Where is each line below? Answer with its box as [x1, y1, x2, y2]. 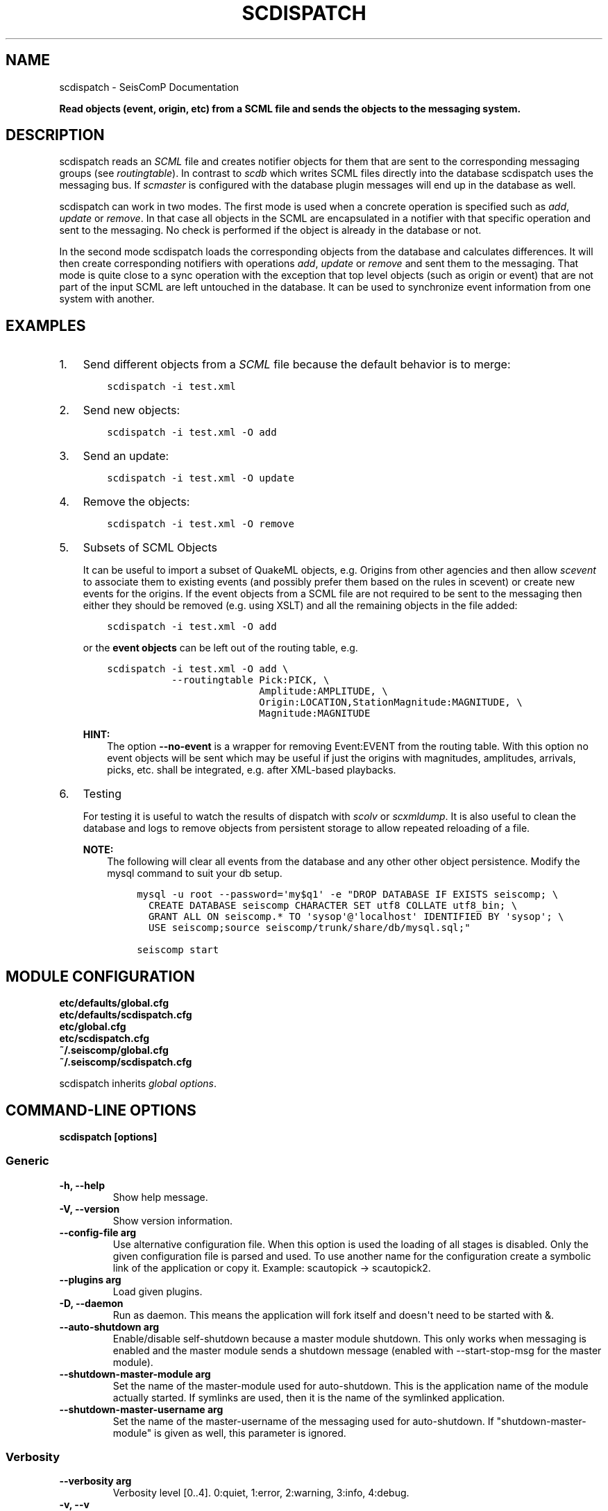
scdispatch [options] [59, 1130, 158, 1143]
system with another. [59, 293, 155, 305]
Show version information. [112, 1214, 233, 1227]
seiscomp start [137, 944, 219, 956]
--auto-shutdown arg [59, 1320, 160, 1333]
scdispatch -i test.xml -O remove [107, 518, 294, 530]
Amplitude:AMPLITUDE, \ [259, 685, 388, 697]
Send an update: [83, 449, 169, 463]
